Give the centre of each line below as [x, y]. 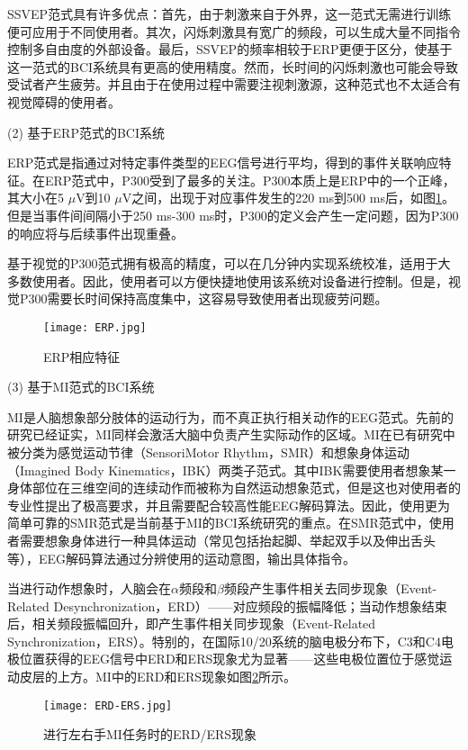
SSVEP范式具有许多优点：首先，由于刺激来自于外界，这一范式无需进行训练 [229, 14]
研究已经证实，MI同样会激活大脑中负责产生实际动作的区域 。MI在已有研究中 [231, 434]
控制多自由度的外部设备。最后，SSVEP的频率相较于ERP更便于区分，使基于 [230, 49]
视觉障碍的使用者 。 [64, 101]
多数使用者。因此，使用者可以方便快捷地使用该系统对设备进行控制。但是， [228, 280]
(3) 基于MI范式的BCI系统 [81, 387]
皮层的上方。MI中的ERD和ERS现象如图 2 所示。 [158, 677]
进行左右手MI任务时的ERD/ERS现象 [150, 734]
